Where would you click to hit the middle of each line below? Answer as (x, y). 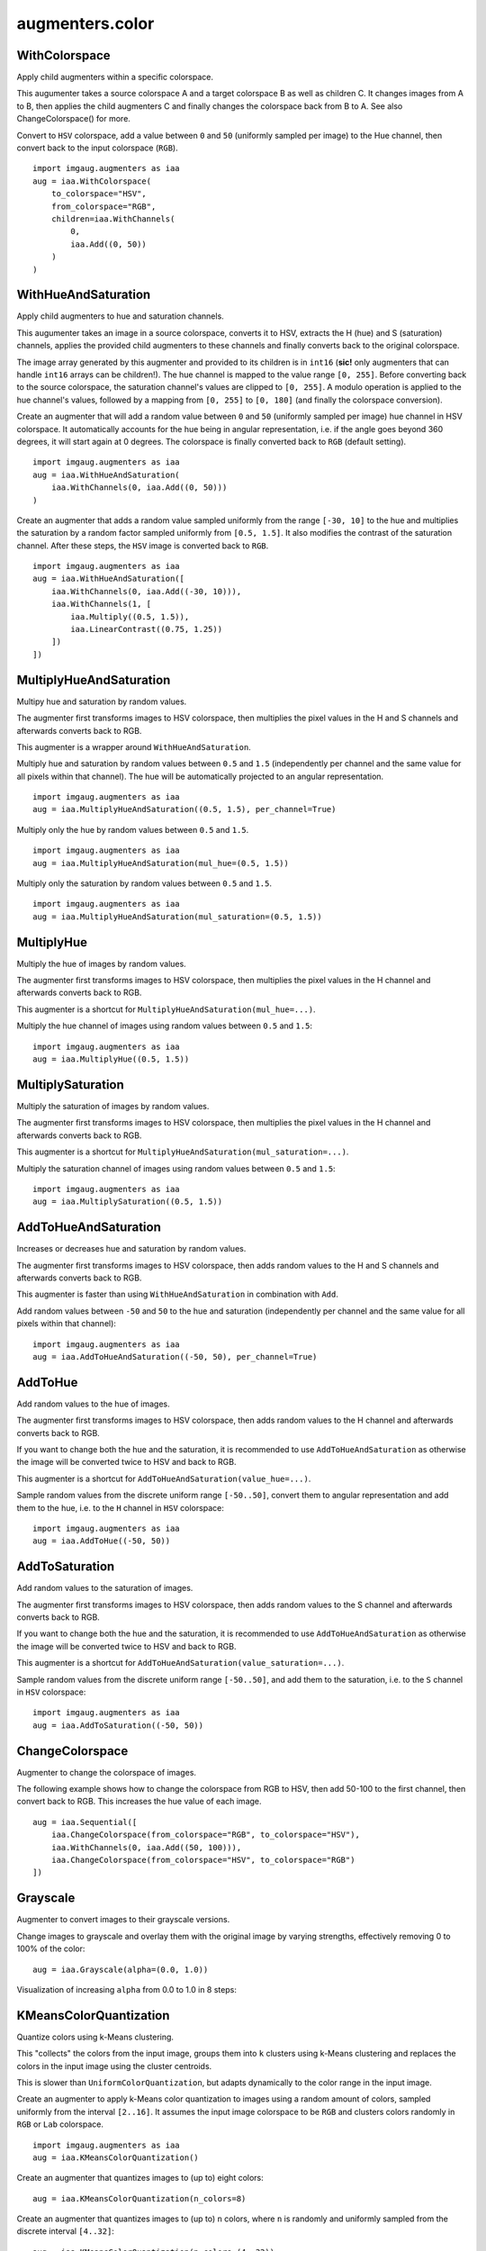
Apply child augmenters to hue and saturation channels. (120, 316)
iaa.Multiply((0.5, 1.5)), (130, 616)
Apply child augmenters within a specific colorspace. (115, 77)
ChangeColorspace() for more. (73, 119)
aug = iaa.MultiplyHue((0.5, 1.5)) (111, 1059)
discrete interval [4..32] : (65, 2231)
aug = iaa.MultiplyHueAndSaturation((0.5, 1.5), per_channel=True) (184, 809)
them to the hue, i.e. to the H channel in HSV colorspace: (120, 1507)
